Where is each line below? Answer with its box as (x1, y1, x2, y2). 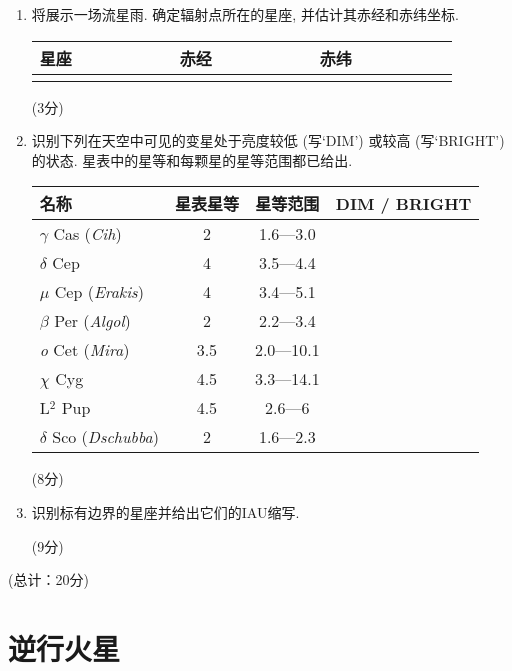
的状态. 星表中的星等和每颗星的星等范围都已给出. (31, 149, 353, 170)
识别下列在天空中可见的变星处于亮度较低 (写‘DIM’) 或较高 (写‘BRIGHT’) (31, 130, 505, 151)
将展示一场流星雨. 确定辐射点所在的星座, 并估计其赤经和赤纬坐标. (31, 4, 459, 24)
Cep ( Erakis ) (54, 280, 144, 304)
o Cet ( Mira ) (39, 338, 130, 362)
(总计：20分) (8, 569, 89, 590)
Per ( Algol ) (54, 309, 131, 333)
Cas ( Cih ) (53, 222, 122, 246)
